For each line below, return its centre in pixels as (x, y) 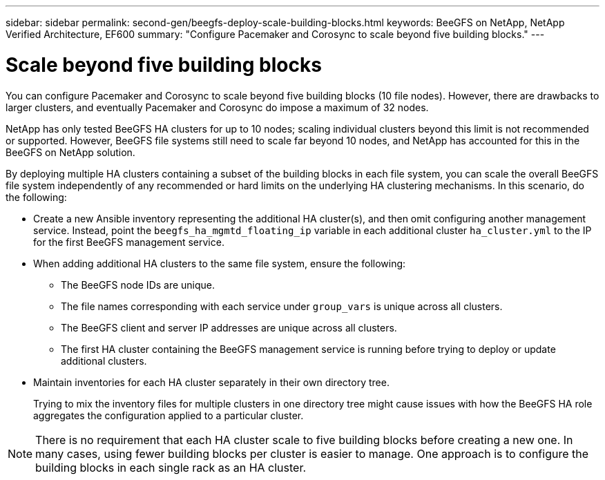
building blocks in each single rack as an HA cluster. (171, 467)
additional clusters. (104, 361)
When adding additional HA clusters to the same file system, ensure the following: (220, 263)
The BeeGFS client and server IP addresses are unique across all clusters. (229, 327)
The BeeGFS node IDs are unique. (138, 285)
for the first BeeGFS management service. (129, 242)
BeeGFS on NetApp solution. (70, 152)
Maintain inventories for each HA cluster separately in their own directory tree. (211, 382)
